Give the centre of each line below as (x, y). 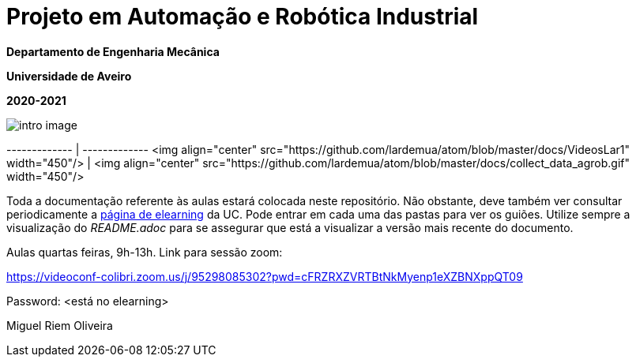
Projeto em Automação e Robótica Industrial (243, 17)
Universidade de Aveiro (69, 76)
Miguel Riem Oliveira (60, 325)
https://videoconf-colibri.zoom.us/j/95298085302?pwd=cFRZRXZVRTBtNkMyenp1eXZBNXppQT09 (265, 276)
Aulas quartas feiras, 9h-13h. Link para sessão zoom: (145, 252)
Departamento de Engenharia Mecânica (113, 51)
